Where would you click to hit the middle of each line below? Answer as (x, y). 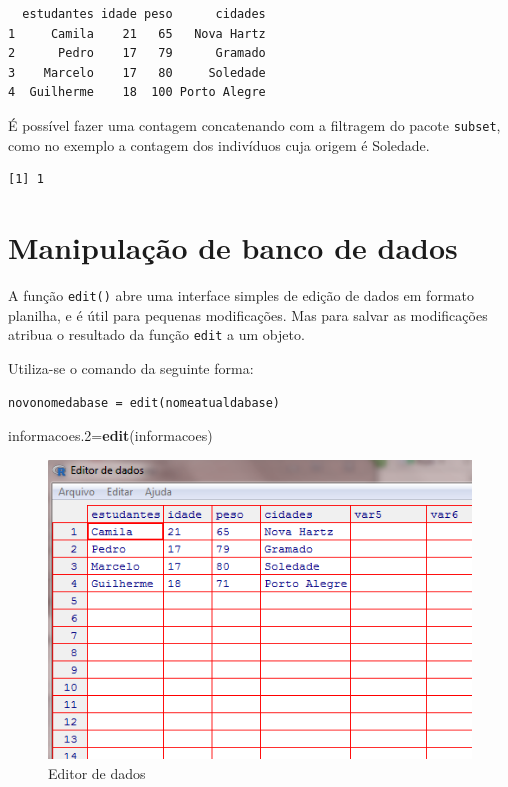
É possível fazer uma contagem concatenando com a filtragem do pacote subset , (254, 124)
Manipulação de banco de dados (233, 247)
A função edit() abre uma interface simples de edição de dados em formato (241, 294)
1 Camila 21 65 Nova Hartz (137, 33)
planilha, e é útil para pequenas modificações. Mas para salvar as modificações (248, 314)
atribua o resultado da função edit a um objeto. (156, 334)
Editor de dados (97, 772)
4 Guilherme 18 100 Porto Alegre (137, 92)
